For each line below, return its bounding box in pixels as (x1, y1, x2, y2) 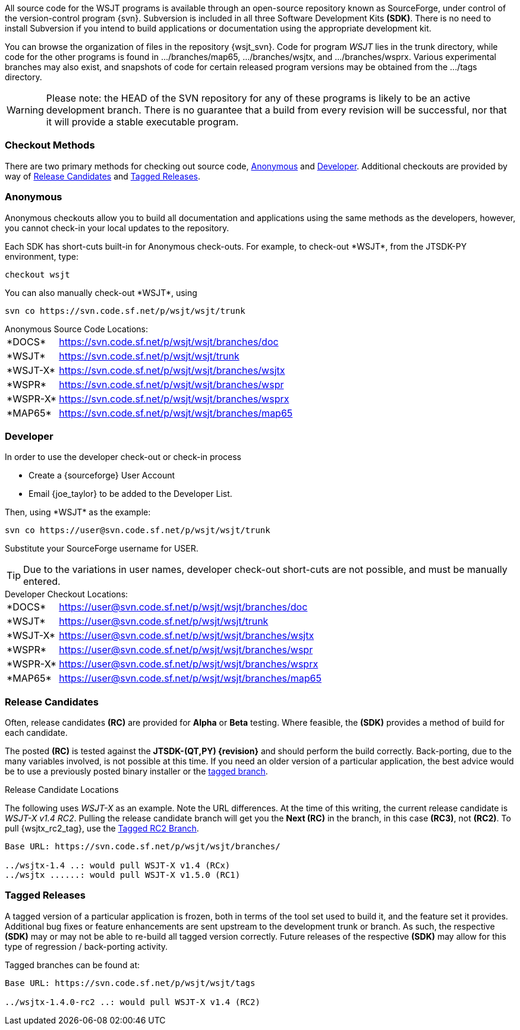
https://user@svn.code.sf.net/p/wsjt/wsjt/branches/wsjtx (59, 629, 314, 642)
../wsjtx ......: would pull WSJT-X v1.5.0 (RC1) (5, 870, 241, 880)
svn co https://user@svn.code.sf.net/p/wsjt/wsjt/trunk (5, 525, 270, 536)
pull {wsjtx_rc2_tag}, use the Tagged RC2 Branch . (5, 823, 199, 833)
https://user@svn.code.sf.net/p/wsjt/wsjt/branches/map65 (59, 672, 322, 685)
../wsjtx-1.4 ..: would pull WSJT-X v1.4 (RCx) (5, 861, 231, 870)
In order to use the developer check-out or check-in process (5, 452, 241, 462)
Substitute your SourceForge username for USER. (5, 543, 198, 554)
